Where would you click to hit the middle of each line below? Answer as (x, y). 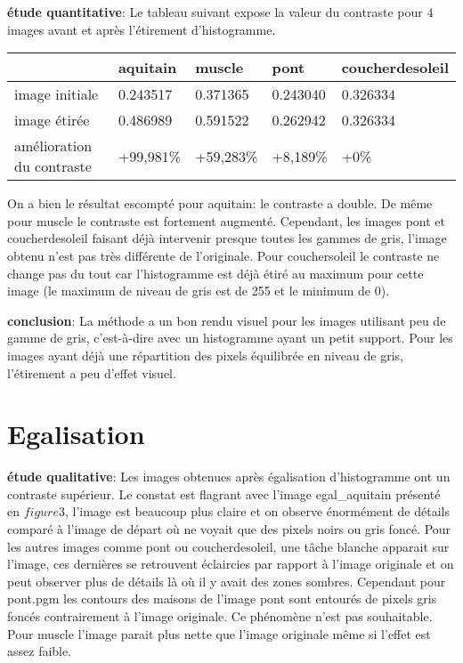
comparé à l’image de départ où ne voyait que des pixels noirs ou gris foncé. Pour (229, 529)
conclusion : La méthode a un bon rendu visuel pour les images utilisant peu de (227, 320)
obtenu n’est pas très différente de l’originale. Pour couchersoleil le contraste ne (223, 255)
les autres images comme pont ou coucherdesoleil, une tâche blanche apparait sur (228, 546)
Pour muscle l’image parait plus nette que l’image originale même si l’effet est (219, 633)
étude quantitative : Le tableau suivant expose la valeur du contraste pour (215, 12)
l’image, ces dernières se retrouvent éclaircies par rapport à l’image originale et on (231, 564)
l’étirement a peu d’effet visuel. (92, 372)
